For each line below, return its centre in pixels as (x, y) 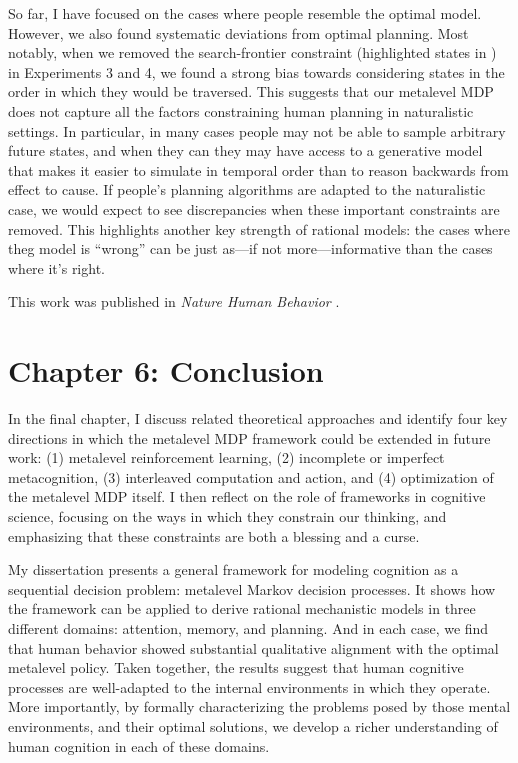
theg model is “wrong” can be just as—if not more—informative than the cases (250, 248)
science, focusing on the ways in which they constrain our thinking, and (227, 516)
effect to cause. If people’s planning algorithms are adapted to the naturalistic (247, 189)
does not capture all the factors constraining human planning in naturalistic (241, 110)
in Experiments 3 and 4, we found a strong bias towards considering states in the (256, 71)
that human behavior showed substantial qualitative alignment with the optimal (253, 647)
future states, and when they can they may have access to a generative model (245, 150)
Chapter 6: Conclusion (166, 370)
